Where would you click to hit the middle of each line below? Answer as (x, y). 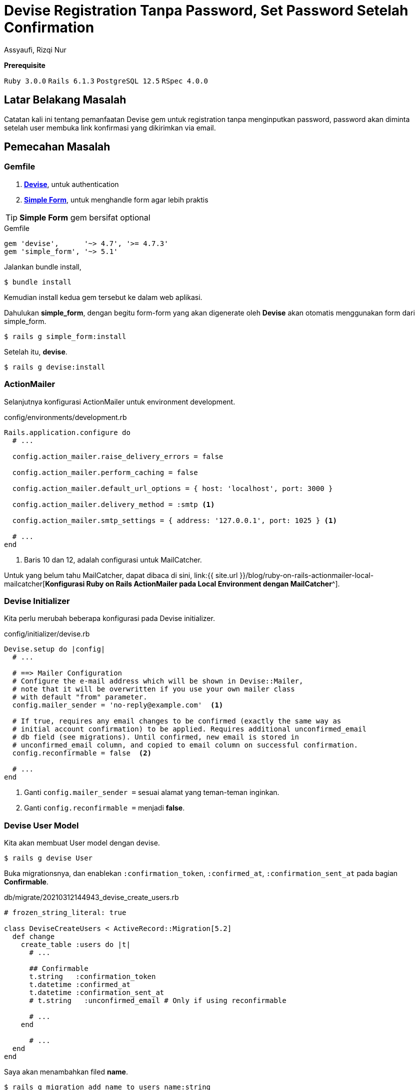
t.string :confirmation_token (92, 977)
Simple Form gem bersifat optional (85, 217)
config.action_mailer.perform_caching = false (105, 472)
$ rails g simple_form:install (65, 336)
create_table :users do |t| (75, 945)
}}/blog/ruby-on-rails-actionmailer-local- (307, 575)
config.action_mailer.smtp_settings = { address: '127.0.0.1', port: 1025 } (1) (174, 520)
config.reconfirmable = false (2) (82, 753)
